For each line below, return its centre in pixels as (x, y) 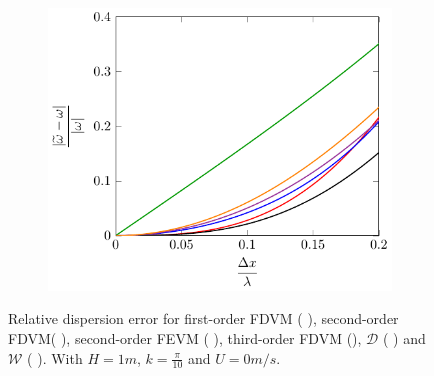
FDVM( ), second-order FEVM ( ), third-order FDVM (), (185, 338)
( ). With (55, 357)
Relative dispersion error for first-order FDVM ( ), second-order (203, 318)
